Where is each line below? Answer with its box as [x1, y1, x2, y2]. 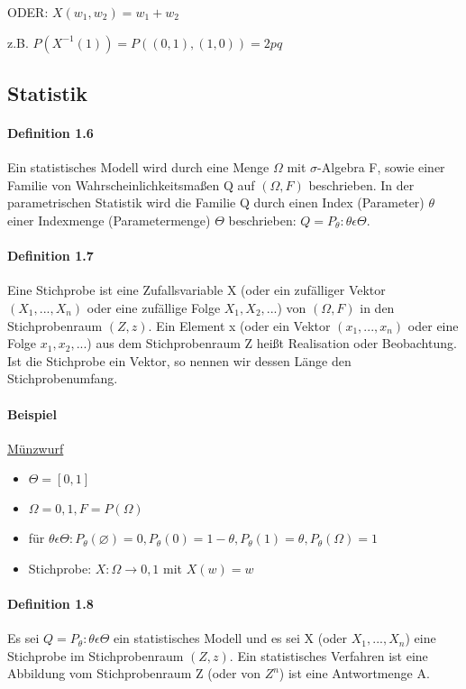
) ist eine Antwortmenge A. [279, 664, 430, 683]
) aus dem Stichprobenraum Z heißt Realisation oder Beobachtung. [87, 334, 457, 353]
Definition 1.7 [7, 246, 94, 265]
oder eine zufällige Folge [87, 298, 221, 317]
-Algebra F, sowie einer [317, 158, 445, 177]
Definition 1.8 [7, 594, 94, 613]
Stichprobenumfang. [7, 369, 118, 388]
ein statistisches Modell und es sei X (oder [113, 629, 348, 648]
